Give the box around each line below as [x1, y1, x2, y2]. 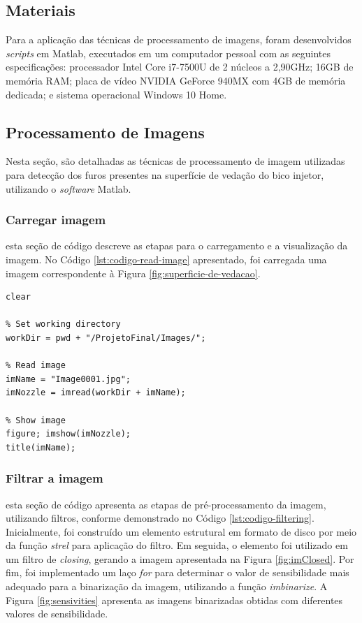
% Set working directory [6, 319, 121, 330]
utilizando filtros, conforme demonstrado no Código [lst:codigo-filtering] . [6, 511, 314, 525]
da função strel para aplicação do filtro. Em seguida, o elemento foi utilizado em [6, 538, 348, 552]
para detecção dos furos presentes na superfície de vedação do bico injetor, [6, 167, 324, 182]
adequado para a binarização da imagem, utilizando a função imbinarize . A [6, 579, 328, 594]
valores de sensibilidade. [6, 606, 108, 621]
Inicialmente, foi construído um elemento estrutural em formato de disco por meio [6, 524, 357, 538]
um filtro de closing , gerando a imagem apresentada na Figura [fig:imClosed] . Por [6, 551, 354, 566]
